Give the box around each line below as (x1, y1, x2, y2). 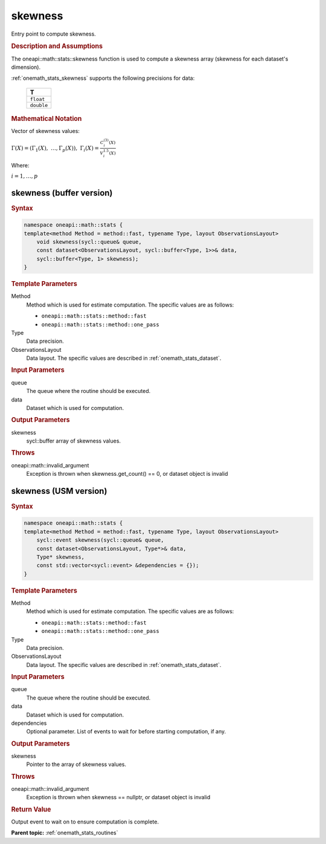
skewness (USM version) (11, 485, 107, 496)
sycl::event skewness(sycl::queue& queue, (36, 537, 164, 544)
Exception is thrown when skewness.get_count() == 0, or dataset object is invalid (26, 470, 229, 477)
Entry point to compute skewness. (11, 30, 96, 37)
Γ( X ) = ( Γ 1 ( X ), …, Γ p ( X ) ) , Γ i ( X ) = (11, 144, 100, 153)
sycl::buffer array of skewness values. (26, 437, 121, 444)
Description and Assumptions (11, 42, 103, 51)
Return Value (11, 805, 51, 813)
